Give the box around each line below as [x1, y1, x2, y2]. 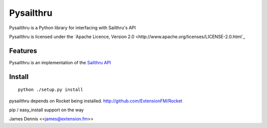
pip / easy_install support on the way [9, 107, 84, 113]
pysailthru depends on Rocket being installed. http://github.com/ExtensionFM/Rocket [9, 98, 182, 104]
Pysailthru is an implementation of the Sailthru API [9, 59, 111, 65]
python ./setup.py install [18, 87, 84, 92]
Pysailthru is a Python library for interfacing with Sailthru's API [9, 25, 136, 31]
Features [9, 46, 37, 55]
